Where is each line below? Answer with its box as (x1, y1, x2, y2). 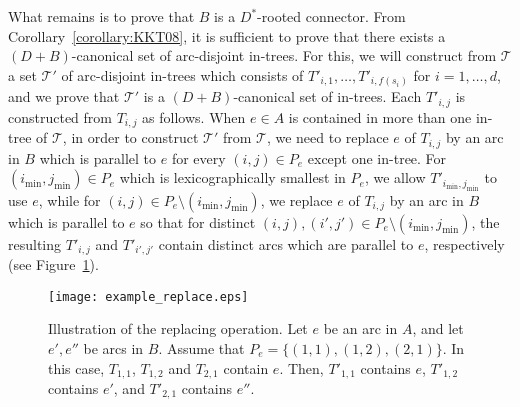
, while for (38, 189, 101, 210)
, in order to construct (62, 127, 199, 148)
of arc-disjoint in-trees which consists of (61, 64, 304, 85)
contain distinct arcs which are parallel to (158, 233, 414, 254)
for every (171, 147, 226, 168)
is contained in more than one (288, 106, 472, 127)
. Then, (279, 357, 324, 378)
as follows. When (142, 106, 246, 127)
